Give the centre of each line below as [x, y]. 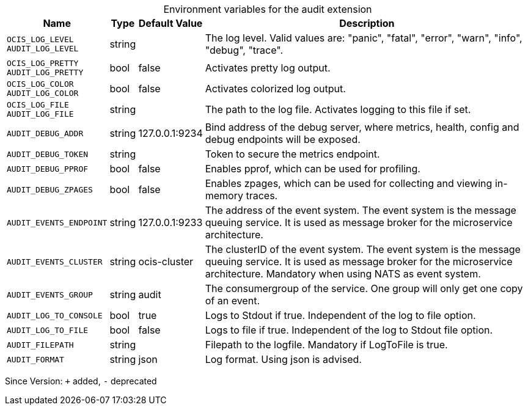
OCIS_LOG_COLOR [40, 84]
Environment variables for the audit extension [268, 9]
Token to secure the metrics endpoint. [292, 154]
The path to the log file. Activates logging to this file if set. [338, 109]
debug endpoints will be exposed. [283, 139]
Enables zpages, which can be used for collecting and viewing [349, 183]
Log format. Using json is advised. [283, 359]
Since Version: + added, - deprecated [81, 381]
